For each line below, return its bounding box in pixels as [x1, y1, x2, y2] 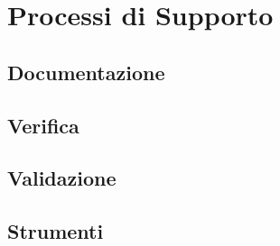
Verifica [7, 111, 79, 139]
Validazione [7, 164, 117, 192]
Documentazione [7, 58, 165, 86]
